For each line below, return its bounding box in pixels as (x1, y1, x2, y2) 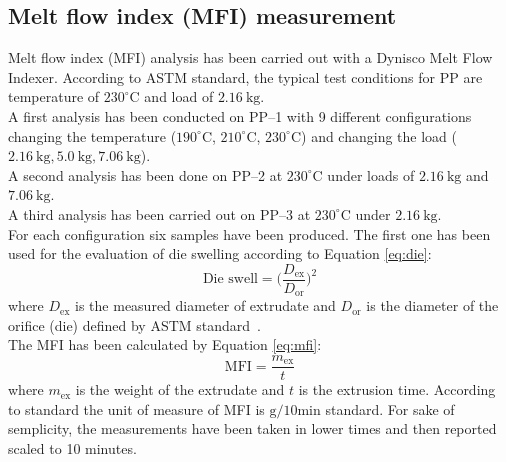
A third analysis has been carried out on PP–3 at (8, 203, 311, 224)
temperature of (8, 86, 100, 107)
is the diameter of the (366, 295, 499, 316)
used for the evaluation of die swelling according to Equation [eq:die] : (8, 243, 432, 264)
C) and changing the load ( (290, 125, 457, 146)
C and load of (129, 86, 214, 107)
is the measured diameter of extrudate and (75, 295, 336, 316)
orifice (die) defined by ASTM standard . (8, 314, 261, 335)
